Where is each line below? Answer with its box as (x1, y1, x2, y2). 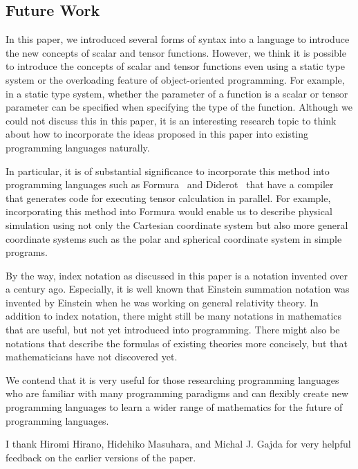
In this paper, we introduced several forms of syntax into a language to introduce (6, 32, 350, 46)
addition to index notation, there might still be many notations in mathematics (6, 309, 342, 323)
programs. (6, 245, 48, 259)
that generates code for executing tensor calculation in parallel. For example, (6, 190, 331, 205)
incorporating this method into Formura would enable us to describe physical (6, 204, 332, 219)
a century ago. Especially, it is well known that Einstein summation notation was (6, 282, 350, 296)
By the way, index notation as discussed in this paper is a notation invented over (6, 268, 348, 282)
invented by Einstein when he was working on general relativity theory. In (6, 295, 319, 309)
